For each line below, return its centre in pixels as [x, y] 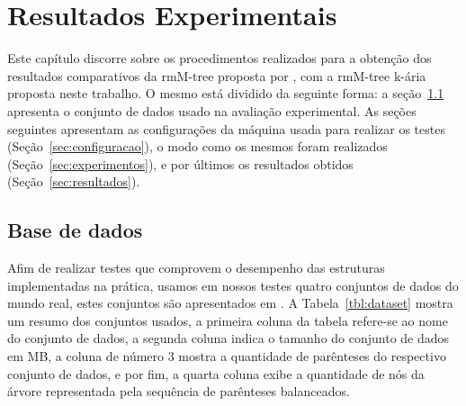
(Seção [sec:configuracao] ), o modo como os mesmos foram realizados [197, 146]
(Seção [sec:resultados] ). [74, 181]
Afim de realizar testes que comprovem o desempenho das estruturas [196, 268]
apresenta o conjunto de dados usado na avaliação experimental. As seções [212, 110]
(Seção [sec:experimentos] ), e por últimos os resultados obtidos [180, 163]
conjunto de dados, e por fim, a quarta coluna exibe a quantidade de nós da [216, 373]
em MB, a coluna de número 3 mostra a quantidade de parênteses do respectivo [227, 356]
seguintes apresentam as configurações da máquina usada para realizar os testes [226, 128]
